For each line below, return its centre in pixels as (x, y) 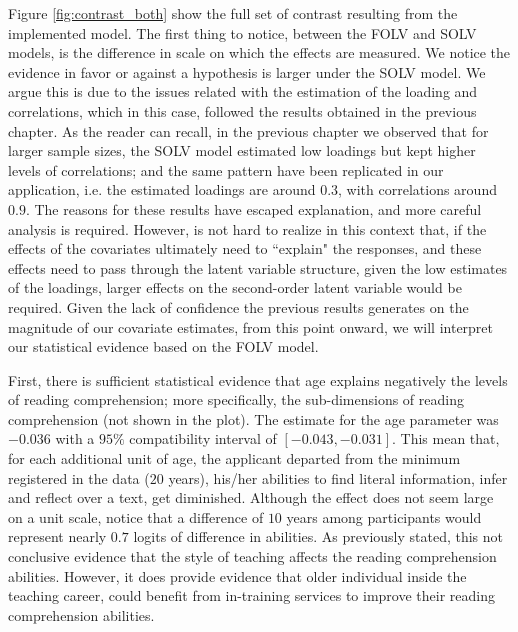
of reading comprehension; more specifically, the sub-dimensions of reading (236, 399)
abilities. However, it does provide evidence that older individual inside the (237, 575)
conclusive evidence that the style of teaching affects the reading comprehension (252, 556)
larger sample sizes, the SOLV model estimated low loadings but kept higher (242, 150)
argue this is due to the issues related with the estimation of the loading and (243, 91)
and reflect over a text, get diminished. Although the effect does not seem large (251, 497)
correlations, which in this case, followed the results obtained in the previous (242, 110)
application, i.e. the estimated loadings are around (162, 189)
